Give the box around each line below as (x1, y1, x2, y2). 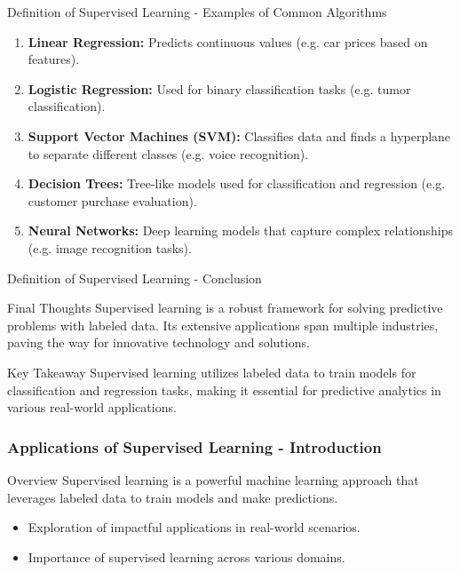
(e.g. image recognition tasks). (28, 238, 192, 257)
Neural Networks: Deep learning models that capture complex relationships (28, 221, 454, 240)
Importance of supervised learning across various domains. (28, 547, 345, 566)
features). (28, 50, 80, 68)
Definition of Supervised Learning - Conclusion (7, 268, 262, 287)
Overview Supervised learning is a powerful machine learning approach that (7, 470, 419, 489)
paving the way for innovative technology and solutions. (7, 333, 310, 352)
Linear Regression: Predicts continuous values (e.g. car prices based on (28, 32, 428, 51)
